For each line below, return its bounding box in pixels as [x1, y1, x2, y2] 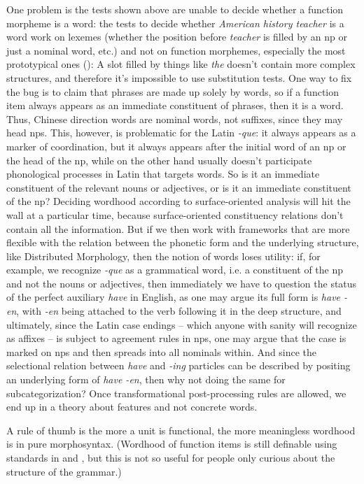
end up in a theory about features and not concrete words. [6, 399, 258, 414]
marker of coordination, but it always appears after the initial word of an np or [6, 138, 346, 153]
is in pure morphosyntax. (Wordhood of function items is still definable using [6, 436, 337, 451]
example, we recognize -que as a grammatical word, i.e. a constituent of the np [6, 262, 344, 277]
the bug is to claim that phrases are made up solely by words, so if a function [6, 84, 339, 99]
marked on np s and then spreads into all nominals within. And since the [6, 344, 317, 359]
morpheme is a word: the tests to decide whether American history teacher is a [6, 15, 344, 30]
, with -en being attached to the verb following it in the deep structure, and [16, 304, 342, 318]
